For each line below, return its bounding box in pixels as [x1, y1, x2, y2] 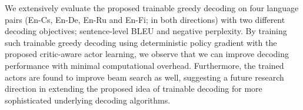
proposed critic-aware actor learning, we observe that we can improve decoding [5, 48, 289, 60]
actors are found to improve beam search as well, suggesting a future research [5, 71, 284, 83]
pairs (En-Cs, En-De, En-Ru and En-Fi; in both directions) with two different [5, 13, 285, 25]
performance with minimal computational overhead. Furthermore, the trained [5, 59, 284, 71]
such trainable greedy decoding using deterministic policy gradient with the [5, 36, 277, 48]
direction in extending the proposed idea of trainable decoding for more [5, 82, 262, 95]
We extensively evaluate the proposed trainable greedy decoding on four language [5, 2, 299, 14]
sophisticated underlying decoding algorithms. [5, 94, 171, 106]
